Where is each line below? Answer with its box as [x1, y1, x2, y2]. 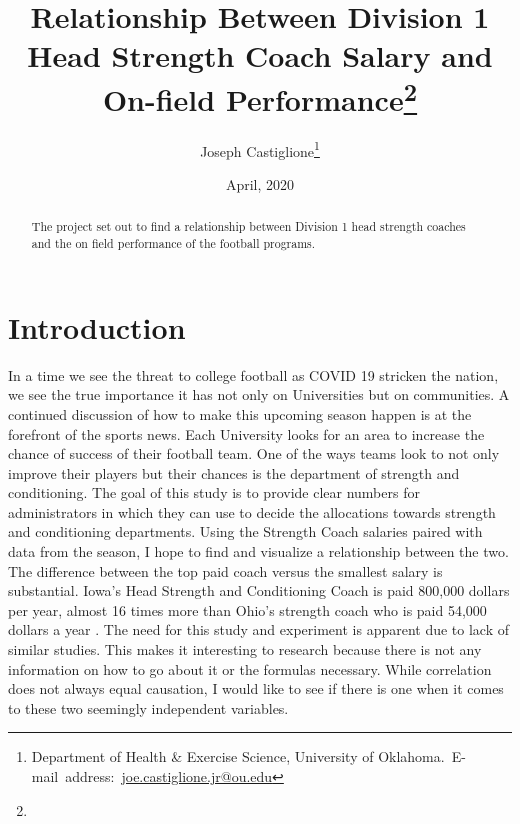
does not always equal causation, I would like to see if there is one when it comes [8, 678, 504, 699]
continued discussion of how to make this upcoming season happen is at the [8, 403, 472, 424]
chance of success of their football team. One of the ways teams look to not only [8, 443, 500, 464]
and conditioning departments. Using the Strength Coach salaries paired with [8, 521, 483, 542]
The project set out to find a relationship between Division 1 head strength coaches [31, 218, 466, 235]
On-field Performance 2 [102, 74, 418, 119]
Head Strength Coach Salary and [27, 35, 493, 76]
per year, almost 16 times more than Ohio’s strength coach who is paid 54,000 [8, 599, 487, 620]
